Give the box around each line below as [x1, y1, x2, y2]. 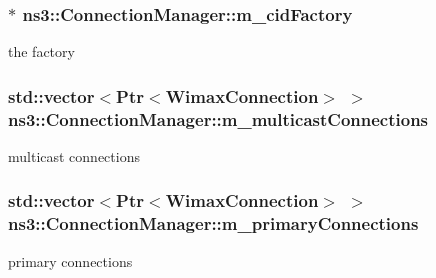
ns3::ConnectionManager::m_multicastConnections [8, 106, 429, 131]
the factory [8, 41, 75, 62]
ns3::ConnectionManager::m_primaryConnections [8, 211, 419, 236]
